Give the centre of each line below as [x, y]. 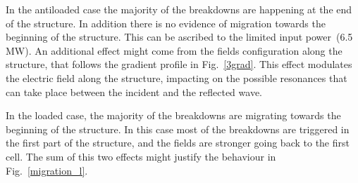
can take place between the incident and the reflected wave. [134, 91]
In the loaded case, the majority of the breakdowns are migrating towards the [173, 115]
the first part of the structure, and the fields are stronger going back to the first [178, 143]
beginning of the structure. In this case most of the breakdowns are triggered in [178, 129]
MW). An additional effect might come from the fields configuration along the [174, 50]
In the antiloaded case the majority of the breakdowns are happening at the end [179, 9]
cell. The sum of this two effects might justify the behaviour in [141, 156]
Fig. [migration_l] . [47, 170]
